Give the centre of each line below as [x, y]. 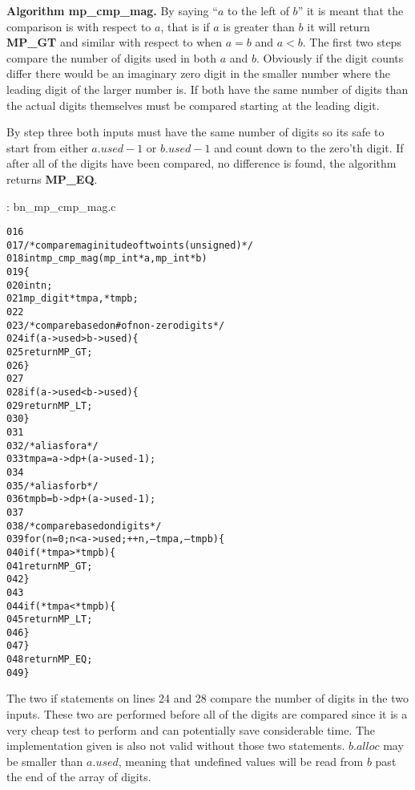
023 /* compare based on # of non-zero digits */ [116, 325]
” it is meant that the [351, 10]
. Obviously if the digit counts [330, 57]
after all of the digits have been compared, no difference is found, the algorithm [201, 163]
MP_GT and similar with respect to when [115, 42]
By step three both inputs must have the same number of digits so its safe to [195, 132]
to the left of [258, 10]
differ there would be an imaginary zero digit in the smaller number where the [199, 73]
